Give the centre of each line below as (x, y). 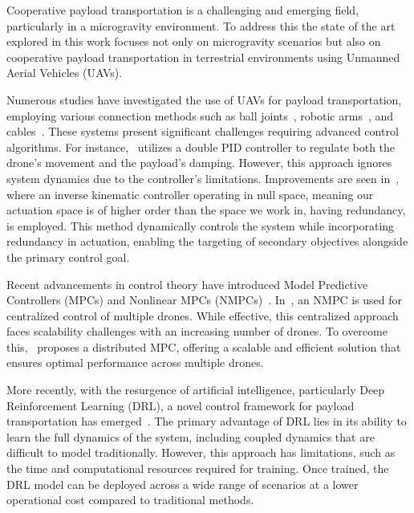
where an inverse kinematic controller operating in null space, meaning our (190, 194)
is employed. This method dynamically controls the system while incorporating (201, 225)
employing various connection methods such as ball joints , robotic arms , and (200, 115)
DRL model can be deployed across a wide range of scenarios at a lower (183, 484)
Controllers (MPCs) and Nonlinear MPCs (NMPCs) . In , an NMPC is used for (205, 300)
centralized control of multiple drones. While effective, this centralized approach (203, 315)
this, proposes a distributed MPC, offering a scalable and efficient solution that (204, 346)
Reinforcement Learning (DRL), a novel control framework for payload (181, 405)
